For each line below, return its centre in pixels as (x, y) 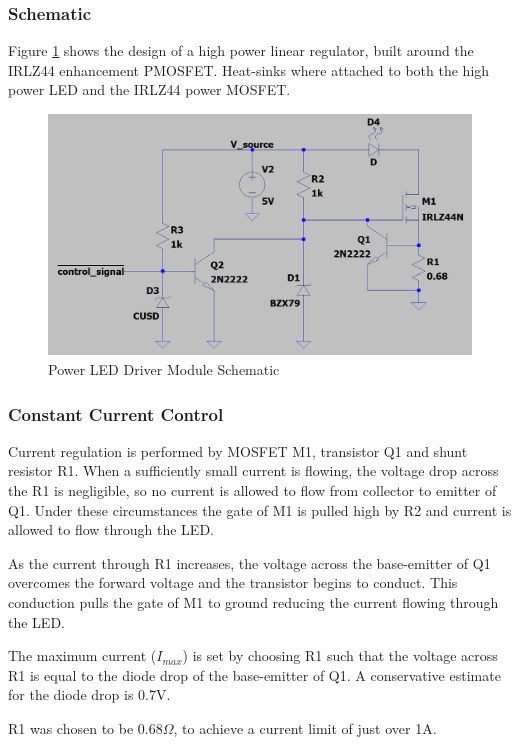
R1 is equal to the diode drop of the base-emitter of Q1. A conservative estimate (254, 674)
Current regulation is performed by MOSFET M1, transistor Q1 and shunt (238, 450)
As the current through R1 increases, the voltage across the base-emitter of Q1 (249, 562)
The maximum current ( (82, 655)
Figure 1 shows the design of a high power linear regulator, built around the (241, 50)
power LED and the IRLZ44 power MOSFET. (149, 89)
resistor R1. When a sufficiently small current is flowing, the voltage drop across (253, 470)
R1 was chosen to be (71, 727)
